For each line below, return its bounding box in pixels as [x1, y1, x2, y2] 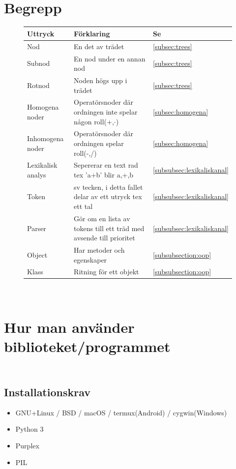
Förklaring [74, 28, 110, 38]
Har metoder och [74, 244, 125, 255]
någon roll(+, [74, 116, 114, 126]
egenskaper [74, 254, 107, 264]
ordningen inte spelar [74, 106, 138, 117]
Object [27, 249, 48, 260]
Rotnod [27, 80, 50, 90]
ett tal [74, 201, 93, 211]
